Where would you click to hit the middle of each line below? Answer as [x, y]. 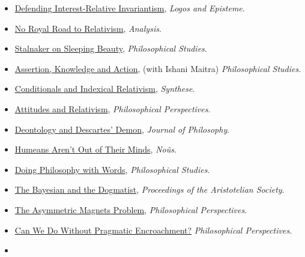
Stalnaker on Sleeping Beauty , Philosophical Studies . [111, 48]
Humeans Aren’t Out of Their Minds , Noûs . [95, 149]
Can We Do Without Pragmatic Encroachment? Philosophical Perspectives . [153, 230]
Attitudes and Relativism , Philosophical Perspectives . [113, 108]
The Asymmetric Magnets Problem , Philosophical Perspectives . [131, 209]
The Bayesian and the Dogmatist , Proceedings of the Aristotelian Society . [149, 189]
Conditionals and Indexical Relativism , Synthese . [105, 89]
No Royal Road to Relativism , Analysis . [88, 28]
